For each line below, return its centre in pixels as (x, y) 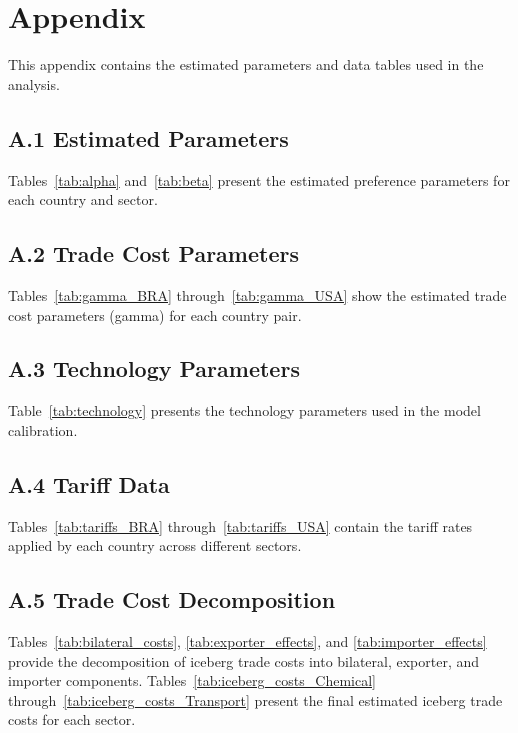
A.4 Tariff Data (89, 483)
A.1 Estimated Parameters (148, 137)
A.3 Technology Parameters (154, 368)
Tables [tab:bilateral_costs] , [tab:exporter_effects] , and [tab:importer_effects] (247, 641)
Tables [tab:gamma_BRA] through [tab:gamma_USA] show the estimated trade (257, 294)
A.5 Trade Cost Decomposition (172, 599)
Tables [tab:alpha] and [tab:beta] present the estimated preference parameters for (259, 179)
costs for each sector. (72, 719)
